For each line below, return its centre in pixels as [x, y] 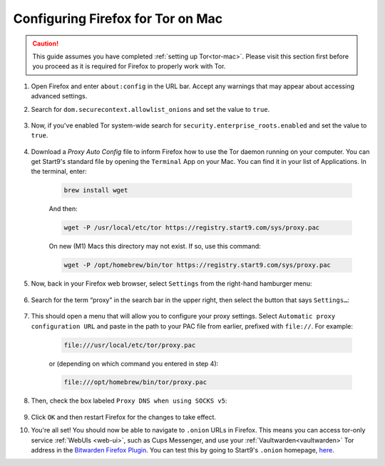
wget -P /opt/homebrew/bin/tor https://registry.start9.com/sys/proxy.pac [197, 265]
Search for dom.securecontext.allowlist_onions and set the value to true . [150, 109]
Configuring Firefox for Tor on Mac [118, 19]
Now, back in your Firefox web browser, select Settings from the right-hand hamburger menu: [171, 284]
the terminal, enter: [59, 172]
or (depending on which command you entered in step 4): [134, 363]
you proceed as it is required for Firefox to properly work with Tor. [129, 66]
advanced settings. [59, 96]
